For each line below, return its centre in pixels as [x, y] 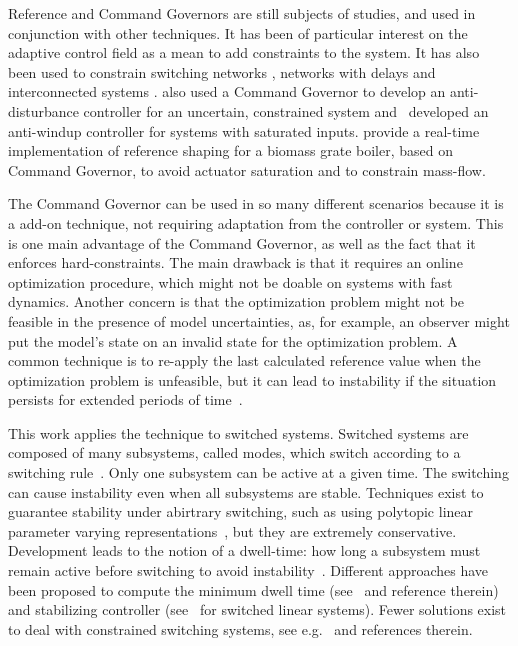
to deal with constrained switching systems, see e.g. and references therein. [240, 628]
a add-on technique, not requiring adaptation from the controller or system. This [256, 222]
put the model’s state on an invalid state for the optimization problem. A [233, 340]
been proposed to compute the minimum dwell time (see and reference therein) [253, 589]
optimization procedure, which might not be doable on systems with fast [230, 281]
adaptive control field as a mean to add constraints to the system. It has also [244, 52]
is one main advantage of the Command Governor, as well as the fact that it [242, 242]
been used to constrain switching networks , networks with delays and [222, 71]
